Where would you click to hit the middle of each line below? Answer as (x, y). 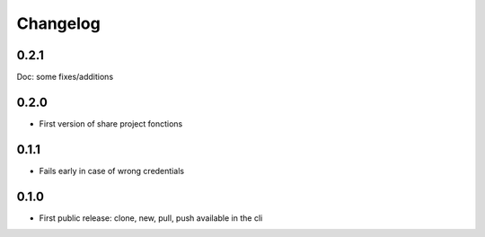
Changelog (58, 23)
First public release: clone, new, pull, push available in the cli (151, 218)
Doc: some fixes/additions (65, 77)
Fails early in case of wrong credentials (111, 171)
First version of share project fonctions (111, 123)
